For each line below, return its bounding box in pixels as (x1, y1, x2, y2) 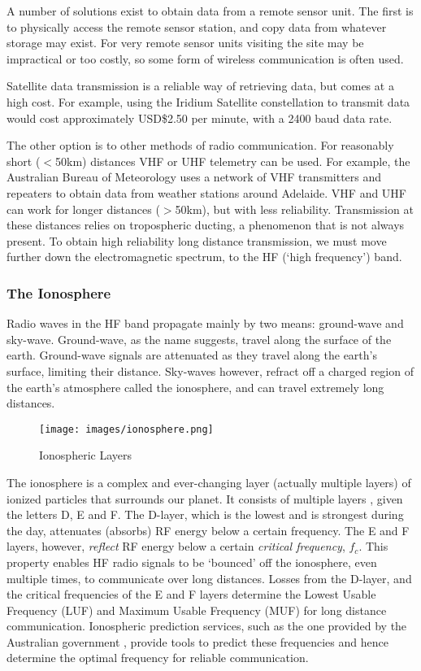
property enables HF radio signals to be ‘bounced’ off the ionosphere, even (7, 553, 377, 570)
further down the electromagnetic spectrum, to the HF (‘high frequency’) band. (7, 248, 402, 265)
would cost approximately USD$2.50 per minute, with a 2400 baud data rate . (7, 109, 393, 126)
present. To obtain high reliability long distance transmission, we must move (7, 232, 387, 249)
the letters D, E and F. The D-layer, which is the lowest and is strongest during (7, 506, 404, 523)
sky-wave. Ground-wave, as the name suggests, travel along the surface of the (7, 330, 392, 347)
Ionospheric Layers (39, 447, 132, 464)
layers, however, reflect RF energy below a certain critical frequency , (7, 538, 345, 555)
